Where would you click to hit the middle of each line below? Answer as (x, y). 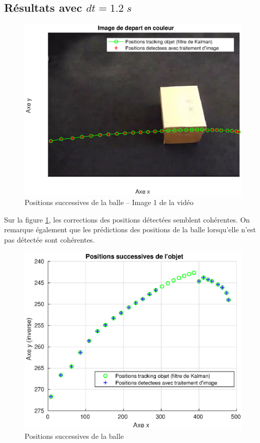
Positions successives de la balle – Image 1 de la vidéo (109, 202)
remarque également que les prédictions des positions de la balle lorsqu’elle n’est (130, 229)
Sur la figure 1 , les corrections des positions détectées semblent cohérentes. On (127, 219)
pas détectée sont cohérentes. (49, 240)
